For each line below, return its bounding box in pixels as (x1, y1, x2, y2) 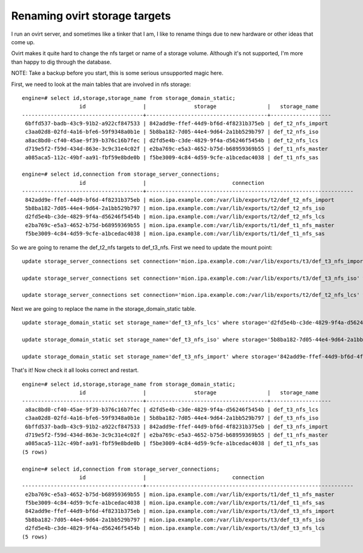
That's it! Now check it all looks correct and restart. (11, 366, 139, 374)
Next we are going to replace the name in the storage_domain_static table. (11, 305, 197, 312)
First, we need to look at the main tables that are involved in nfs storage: (11, 81, 191, 88)
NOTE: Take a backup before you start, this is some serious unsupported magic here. (11, 70, 224, 77)
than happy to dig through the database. (11, 58, 112, 65)
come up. (11, 38, 35, 45)
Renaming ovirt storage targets (11, 9, 171, 22)
